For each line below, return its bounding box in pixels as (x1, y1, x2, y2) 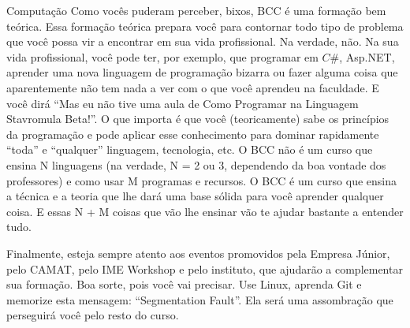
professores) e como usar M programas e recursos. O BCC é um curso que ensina (6, 172, 397, 188)
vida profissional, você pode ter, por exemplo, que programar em (6, 48, 319, 65)
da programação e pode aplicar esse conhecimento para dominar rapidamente (6, 125, 379, 142)
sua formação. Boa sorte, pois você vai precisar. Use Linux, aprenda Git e (6, 276, 362, 293)
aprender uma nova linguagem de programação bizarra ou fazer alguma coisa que (6, 64, 398, 80)
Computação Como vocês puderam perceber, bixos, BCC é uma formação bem (6, 2, 386, 18)
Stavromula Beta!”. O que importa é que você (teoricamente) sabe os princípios (6, 110, 389, 127)
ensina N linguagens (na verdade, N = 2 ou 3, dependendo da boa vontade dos (6, 156, 386, 173)
